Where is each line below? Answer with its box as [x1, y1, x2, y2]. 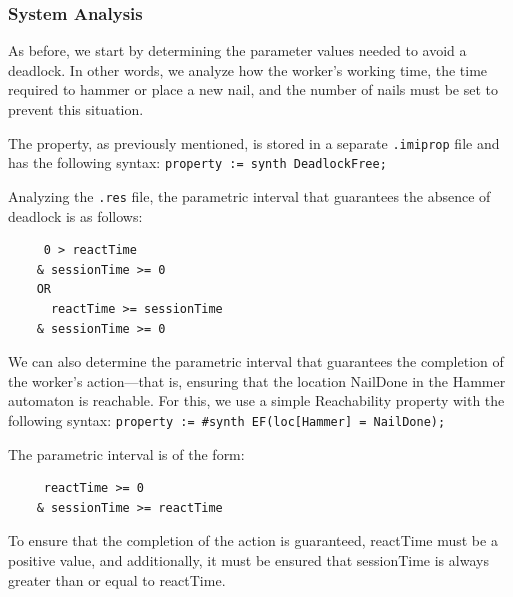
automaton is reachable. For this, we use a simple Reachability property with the [8, 390, 505, 411]
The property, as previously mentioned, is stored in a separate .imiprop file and [8, 132, 500, 153]
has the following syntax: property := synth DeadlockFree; [8, 152, 387, 173]
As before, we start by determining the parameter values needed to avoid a [8, 40, 467, 61]
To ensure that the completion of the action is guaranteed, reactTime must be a [8, 530, 498, 551]
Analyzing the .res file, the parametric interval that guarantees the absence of [8, 185, 491, 206]
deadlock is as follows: [8, 205, 143, 226]
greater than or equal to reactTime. [8, 569, 226, 590]
